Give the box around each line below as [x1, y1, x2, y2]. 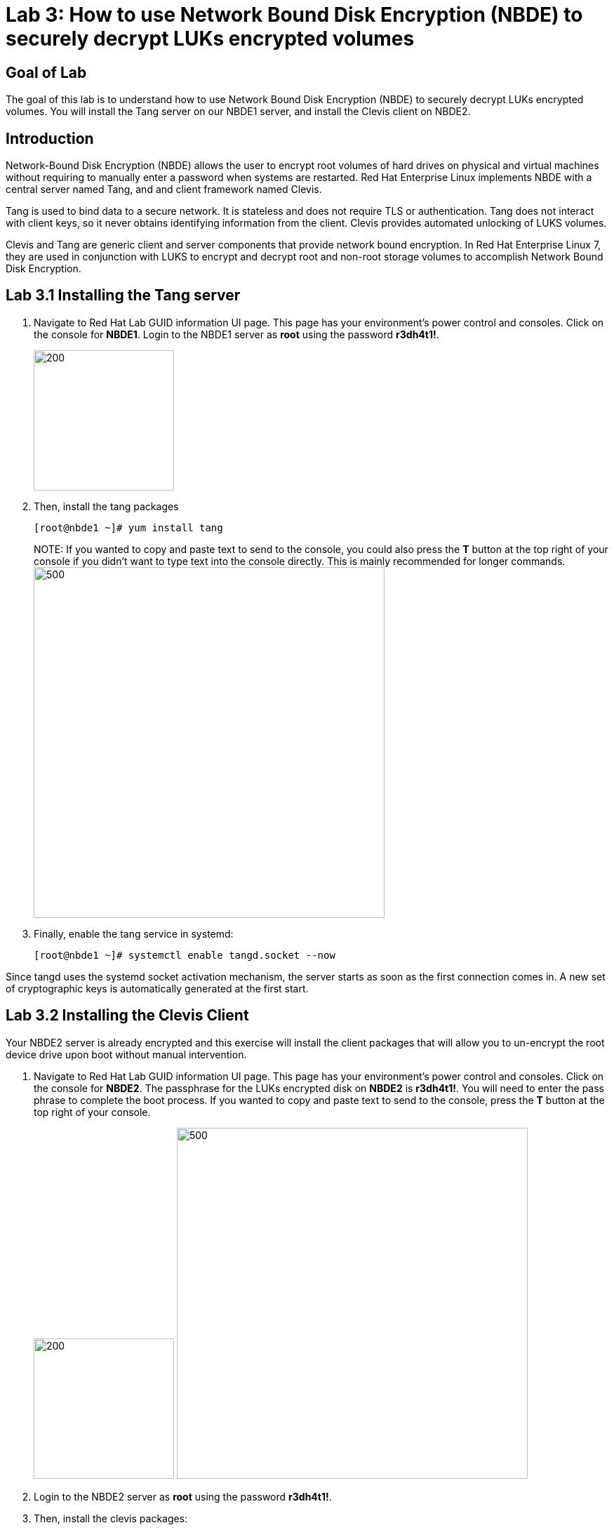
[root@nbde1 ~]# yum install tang [34, 521, 223, 533]
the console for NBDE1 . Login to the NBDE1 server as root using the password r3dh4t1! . [34, 328, 439, 340]
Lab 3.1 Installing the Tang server [6, 286, 241, 305]
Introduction [6, 129, 94, 147]
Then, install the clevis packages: [34, 1512, 188, 1524]
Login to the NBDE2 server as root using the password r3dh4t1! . [34, 1490, 332, 1503]
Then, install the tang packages [34, 500, 179, 512]
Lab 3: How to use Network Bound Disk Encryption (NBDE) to [6, 3, 583, 27]
